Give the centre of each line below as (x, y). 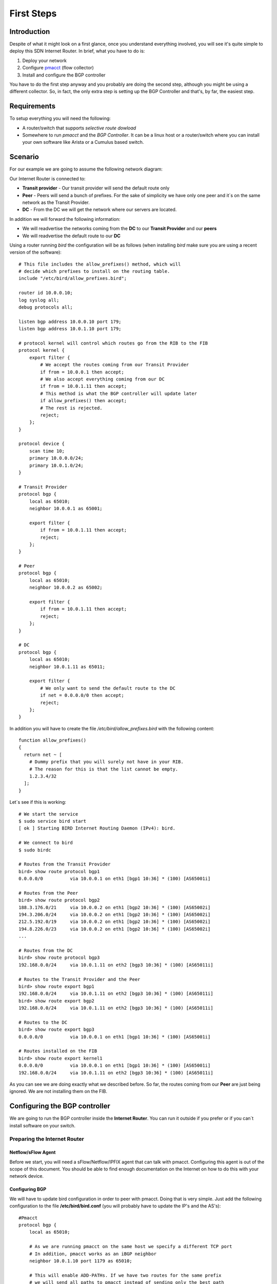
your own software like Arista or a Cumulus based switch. (83, 142)
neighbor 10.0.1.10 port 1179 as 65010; (81, 1261)
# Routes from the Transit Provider (65, 864)
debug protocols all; (46, 307)
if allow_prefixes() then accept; (84, 401)
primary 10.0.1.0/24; (56, 465)
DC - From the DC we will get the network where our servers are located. (100, 210)
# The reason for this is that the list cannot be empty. (104, 769)
